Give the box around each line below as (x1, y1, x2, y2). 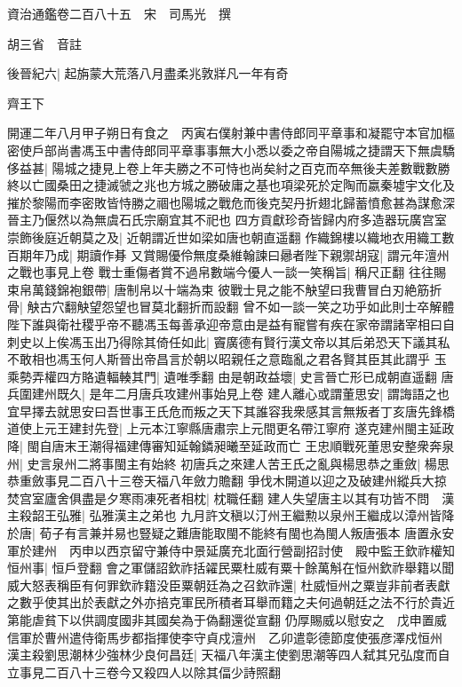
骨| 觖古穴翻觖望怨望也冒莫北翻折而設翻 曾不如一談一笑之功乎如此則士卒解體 (7, 297, 455, 316)
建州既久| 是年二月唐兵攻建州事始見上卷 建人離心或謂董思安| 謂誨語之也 (31, 384, 450, 403)
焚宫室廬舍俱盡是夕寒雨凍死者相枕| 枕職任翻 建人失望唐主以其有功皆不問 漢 (7, 488, 455, 507)
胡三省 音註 (7, 34, 82, 52)
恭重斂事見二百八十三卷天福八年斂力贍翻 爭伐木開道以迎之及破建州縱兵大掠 (7, 471, 447, 490)
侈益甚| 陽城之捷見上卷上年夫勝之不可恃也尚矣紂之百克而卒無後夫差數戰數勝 (7, 158, 450, 177)
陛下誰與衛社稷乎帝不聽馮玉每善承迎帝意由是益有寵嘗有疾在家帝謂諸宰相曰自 (7, 314, 455, 333)
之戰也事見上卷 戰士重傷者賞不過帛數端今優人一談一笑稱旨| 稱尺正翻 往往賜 (7, 263, 446, 281)
